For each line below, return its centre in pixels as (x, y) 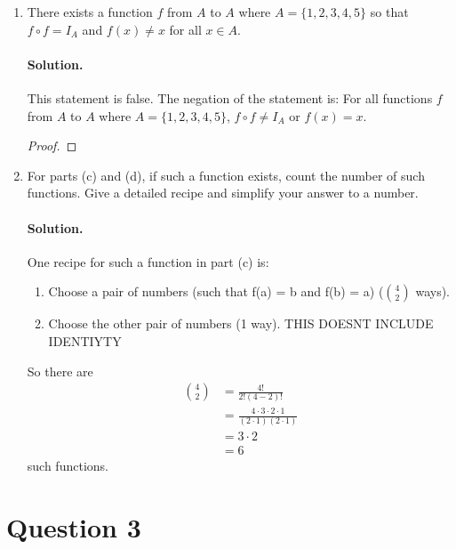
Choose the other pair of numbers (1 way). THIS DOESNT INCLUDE (241, 323)
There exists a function (90, 12)
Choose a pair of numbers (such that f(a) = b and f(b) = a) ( (216, 291)
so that (389, 12)
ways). (432, 291)
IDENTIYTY (85, 340)
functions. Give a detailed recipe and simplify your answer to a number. (223, 193)
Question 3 (74, 527)
